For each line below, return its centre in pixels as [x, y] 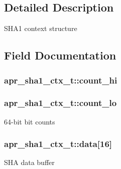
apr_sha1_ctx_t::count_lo [60, 103]
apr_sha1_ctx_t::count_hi [61, 80]
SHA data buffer [29, 162]
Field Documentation [60, 55]
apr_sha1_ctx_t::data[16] [58, 144]
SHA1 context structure [41, 28]
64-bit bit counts [30, 121]
